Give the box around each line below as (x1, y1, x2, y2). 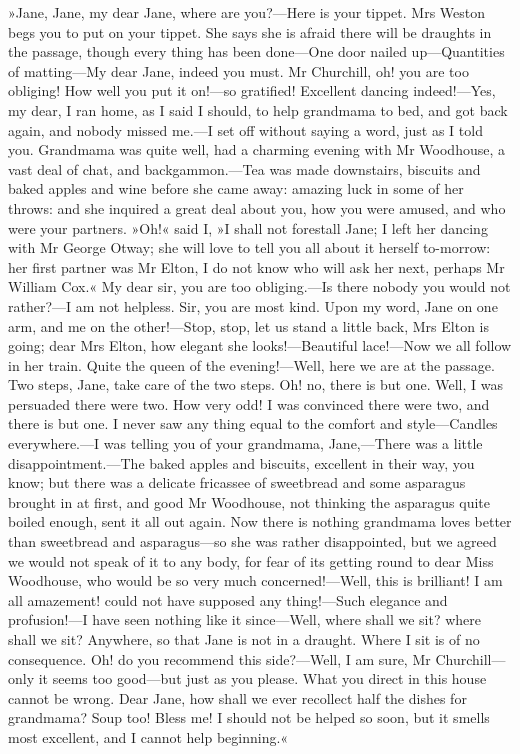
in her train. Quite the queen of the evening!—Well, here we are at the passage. (8, 354, 495, 375)
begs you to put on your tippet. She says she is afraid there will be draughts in (8, 21, 492, 42)
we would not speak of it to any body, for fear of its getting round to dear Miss (8, 550, 494, 571)
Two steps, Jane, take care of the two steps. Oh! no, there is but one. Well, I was (8, 374, 503, 395)
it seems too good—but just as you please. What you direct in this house (38, 668, 487, 689)
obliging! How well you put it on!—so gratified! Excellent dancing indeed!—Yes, (8, 80, 496, 101)
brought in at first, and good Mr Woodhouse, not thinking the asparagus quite (8, 491, 491, 512)
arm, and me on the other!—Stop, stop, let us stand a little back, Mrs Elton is (8, 315, 489, 336)
